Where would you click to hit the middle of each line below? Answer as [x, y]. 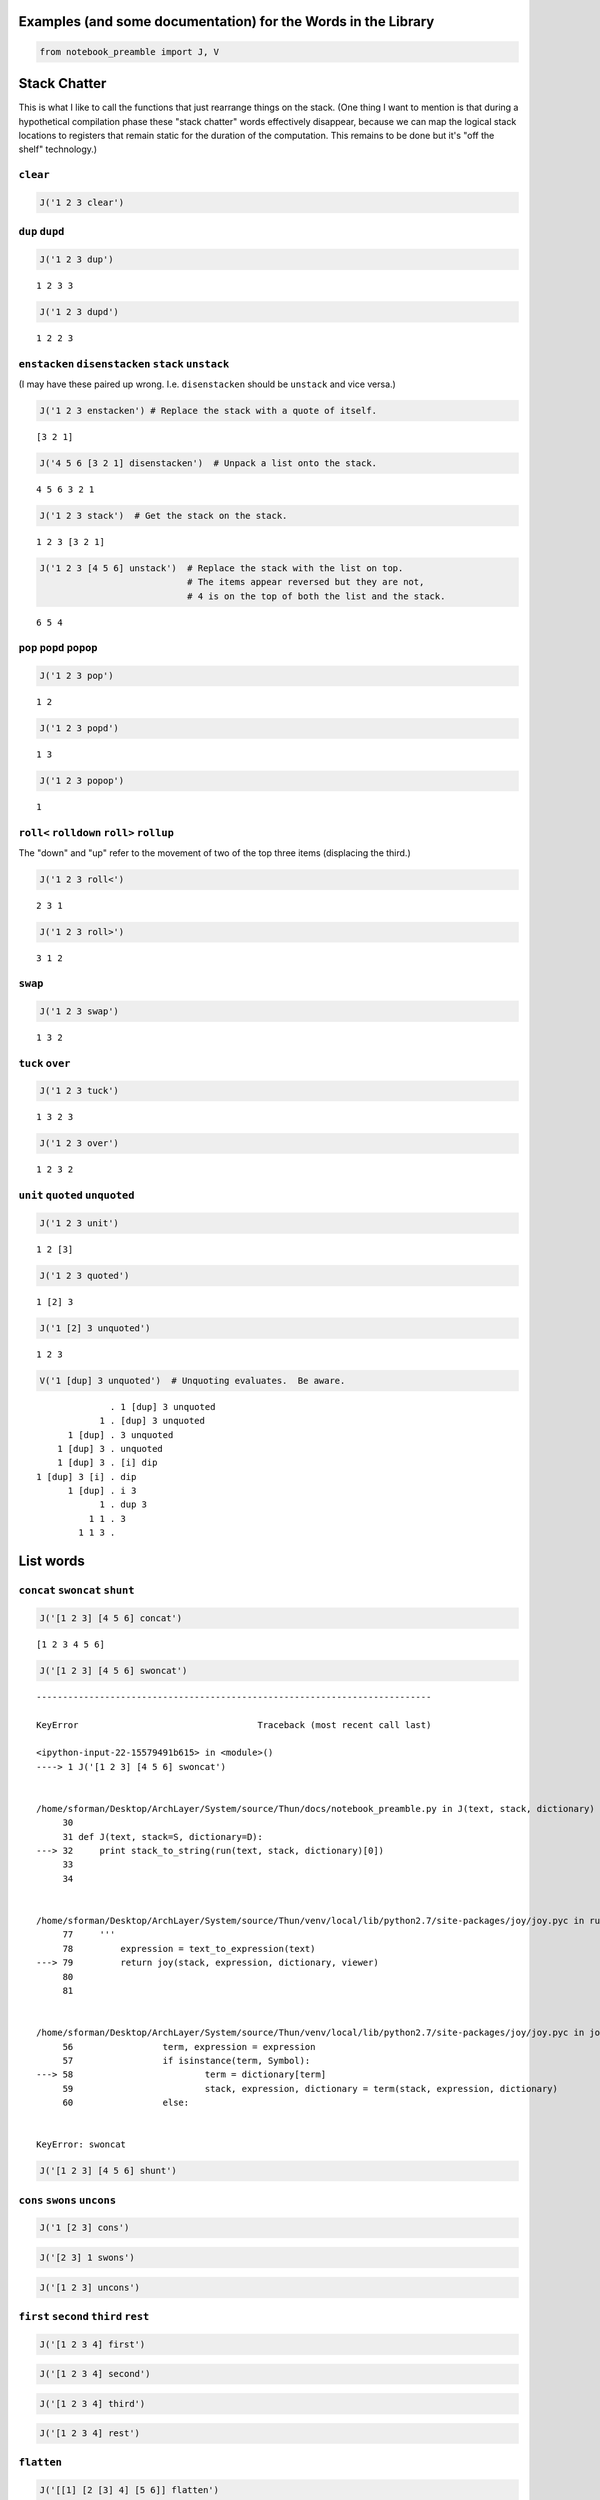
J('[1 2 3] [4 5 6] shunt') [108, 2171]
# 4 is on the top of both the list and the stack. [316, 596]
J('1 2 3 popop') [82, 781]
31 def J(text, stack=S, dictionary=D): [163, 1836]
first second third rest [84, 2316]
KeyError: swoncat [81, 2144]
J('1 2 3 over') [79, 1143]
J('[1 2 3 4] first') [92, 2344]
